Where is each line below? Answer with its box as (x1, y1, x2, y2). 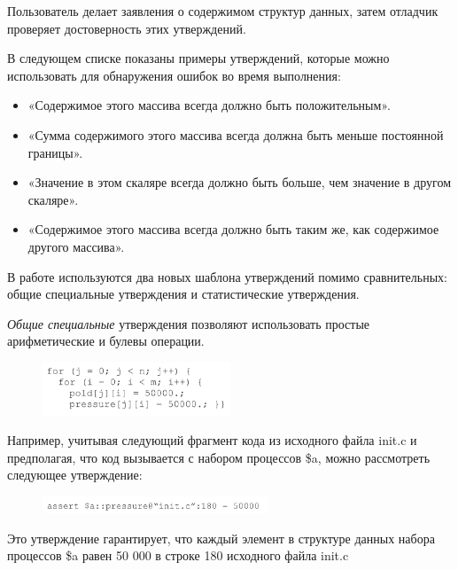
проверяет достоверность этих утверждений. (7, 19, 246, 37)
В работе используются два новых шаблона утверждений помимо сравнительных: (7, 267, 447, 285)
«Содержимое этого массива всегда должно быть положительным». (27, 96, 391, 114)
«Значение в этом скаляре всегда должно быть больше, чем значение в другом (27, 173, 452, 191)
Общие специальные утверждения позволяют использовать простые (7, 314, 370, 332)
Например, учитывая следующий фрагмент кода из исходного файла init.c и (7, 431, 417, 449)
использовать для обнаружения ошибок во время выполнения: (7, 66, 341, 84)
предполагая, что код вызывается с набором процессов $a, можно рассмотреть (7, 448, 431, 466)
